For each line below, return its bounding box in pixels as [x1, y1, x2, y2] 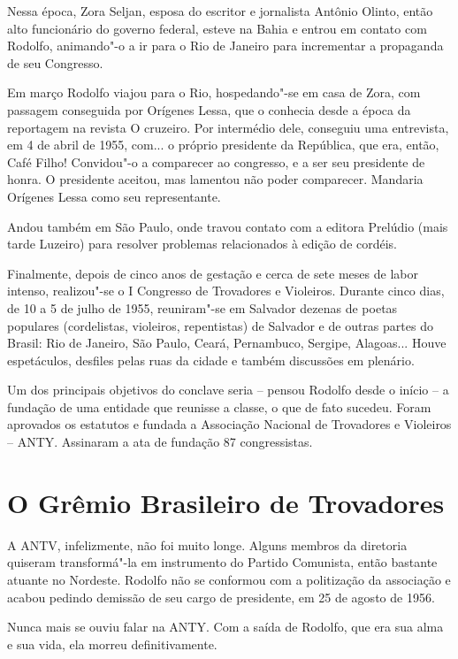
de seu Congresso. [7, 53, 103, 72]
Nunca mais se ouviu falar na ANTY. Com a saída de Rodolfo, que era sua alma [7, 617, 444, 636]
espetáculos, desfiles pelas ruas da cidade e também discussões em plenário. [7, 350, 415, 369]
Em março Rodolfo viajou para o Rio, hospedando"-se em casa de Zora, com [7, 83, 421, 102]
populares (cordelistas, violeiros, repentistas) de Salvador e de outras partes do [7, 316, 433, 334]
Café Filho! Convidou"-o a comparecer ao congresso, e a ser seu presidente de [7, 152, 425, 171]
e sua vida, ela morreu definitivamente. [7, 634, 218, 653]
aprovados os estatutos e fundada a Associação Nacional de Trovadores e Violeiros [7, 415, 452, 433]
